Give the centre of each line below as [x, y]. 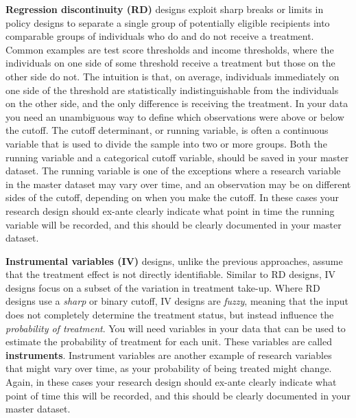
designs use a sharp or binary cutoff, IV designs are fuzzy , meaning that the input [177, 301]
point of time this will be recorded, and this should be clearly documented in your [178, 395]
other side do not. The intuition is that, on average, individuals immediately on [173, 76]
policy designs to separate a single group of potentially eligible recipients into [168, 22]
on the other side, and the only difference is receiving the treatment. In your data [177, 103]
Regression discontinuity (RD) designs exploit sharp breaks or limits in [165, 9]
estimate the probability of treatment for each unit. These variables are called [169, 341]
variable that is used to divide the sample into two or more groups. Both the [166, 143]
